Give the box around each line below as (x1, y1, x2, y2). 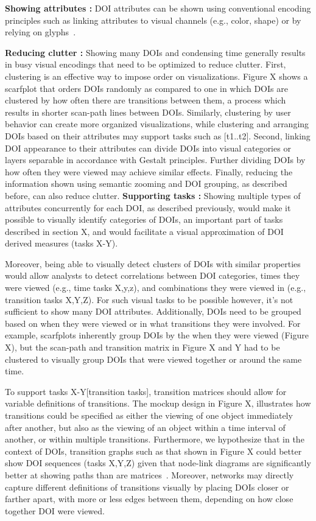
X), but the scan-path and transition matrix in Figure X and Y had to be (5, 341, 280, 354)
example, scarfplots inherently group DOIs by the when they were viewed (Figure (5, 329, 309, 341)
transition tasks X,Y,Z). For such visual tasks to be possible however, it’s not (5, 293, 293, 306)
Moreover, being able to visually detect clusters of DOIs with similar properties (5, 257, 301, 270)
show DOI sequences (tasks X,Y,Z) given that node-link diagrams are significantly (5, 456, 311, 469)
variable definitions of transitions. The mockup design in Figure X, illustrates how (5, 397, 311, 410)
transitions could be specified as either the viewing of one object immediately (5, 409, 293, 421)
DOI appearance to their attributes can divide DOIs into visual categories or (5, 141, 291, 154)
